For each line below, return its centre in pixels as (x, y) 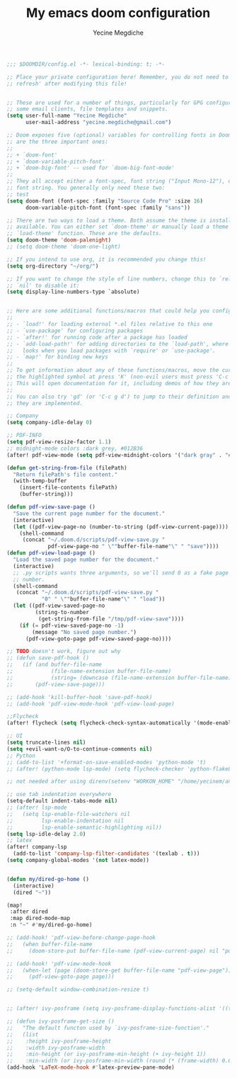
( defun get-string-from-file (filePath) (67, 468)
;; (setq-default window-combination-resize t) (78, 989)
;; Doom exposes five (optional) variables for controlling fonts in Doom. (121, 135)
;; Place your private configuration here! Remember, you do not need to (118, 77)
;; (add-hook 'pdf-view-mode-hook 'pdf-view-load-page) (91, 704)
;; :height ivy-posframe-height (59, 1041)
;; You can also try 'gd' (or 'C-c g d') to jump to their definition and (119, 397)
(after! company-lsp (37, 847)
